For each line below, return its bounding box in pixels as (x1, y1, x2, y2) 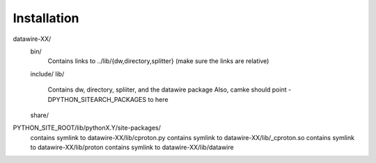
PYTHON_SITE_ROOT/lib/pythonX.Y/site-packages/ (13, 123, 162, 132)
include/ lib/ (30, 69, 65, 78)
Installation (13, 10, 79, 26)
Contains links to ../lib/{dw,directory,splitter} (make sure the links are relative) (47, 57, 269, 65)
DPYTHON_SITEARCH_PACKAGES (47, 95, 146, 103)
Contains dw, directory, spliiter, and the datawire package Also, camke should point (47, 85, 287, 94)
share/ (30, 111, 49, 119)
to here (147, 95, 169, 103)
